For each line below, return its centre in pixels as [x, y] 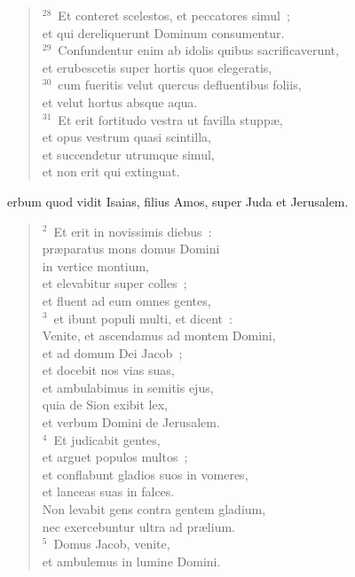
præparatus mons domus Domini [131, 249]
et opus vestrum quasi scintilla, [126, 137]
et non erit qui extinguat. [111, 172]
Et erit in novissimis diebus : [133, 231]
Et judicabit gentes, [107, 439]
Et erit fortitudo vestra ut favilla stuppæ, [170, 119]
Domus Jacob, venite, [112, 544]
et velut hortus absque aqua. [120, 101]
